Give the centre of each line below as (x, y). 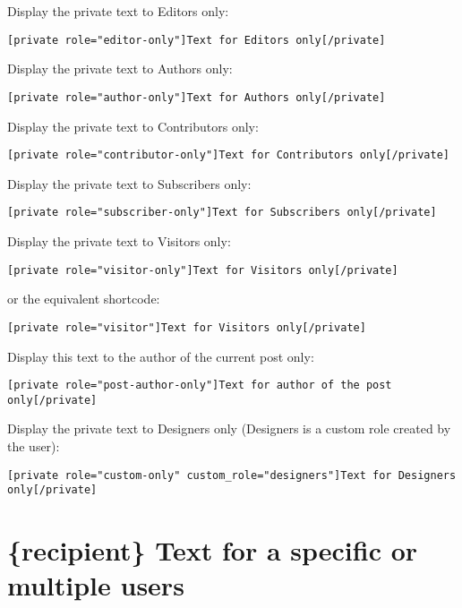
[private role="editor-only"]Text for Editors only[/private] (197, 40)
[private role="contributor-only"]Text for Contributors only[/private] (228, 155)
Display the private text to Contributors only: (133, 126)
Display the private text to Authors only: (120, 69)
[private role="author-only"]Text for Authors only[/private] (197, 97)
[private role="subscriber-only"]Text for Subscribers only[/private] (222, 213)
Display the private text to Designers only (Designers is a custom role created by (229, 428)
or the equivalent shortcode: (84, 299)
